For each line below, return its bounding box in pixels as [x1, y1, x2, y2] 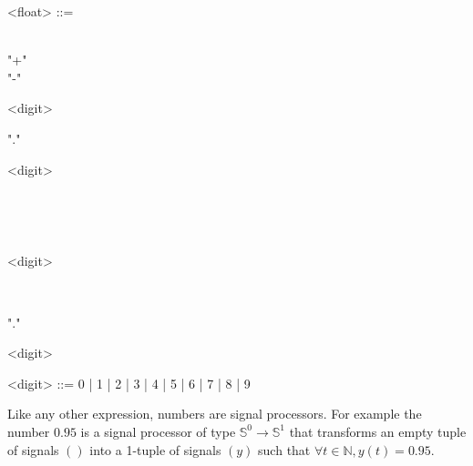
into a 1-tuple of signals [89, 440, 221, 459]
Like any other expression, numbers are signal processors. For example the [7, 404, 422, 423]
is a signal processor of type [80, 421, 236, 441]
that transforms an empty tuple [289, 421, 467, 441]
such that [258, 440, 311, 459]
